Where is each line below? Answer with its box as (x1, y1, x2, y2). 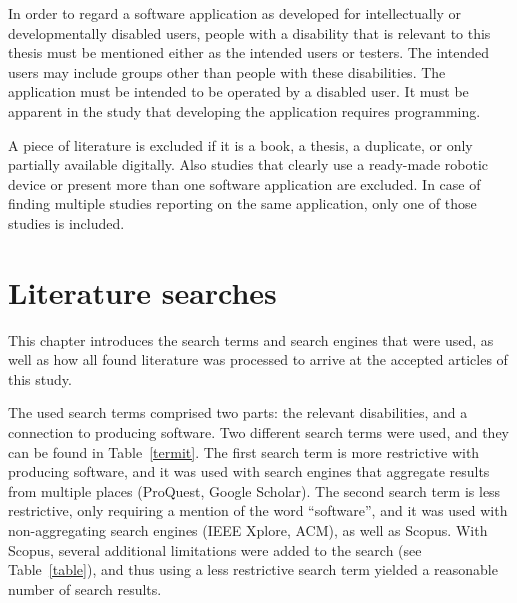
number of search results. (8, 578, 162, 599)
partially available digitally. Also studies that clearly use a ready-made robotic (8, 154, 488, 175)
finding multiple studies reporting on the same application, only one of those (8, 193, 477, 214)
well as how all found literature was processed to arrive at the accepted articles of (8, 349, 508, 370)
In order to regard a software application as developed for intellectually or (8, 3, 462, 23)
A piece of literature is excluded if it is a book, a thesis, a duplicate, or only (8, 134, 473, 155)
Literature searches (8, 271, 277, 312)
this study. (8, 368, 72, 389)
